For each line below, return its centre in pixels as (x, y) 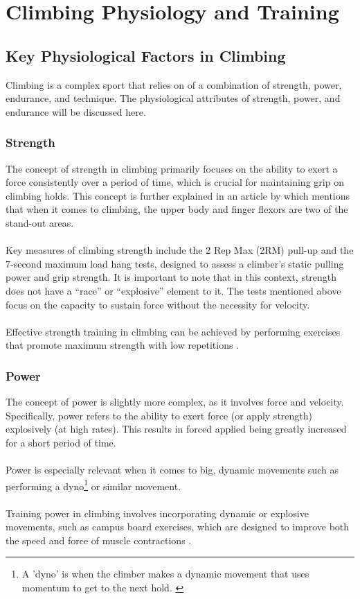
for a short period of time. (61, 442)
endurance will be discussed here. (76, 111)
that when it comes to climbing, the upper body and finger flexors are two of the (177, 209)
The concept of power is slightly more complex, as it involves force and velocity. (175, 402)
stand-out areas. (40, 222)
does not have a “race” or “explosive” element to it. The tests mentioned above (173, 290)
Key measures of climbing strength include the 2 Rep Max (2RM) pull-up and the (180, 250)
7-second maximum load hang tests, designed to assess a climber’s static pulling (175, 263)
